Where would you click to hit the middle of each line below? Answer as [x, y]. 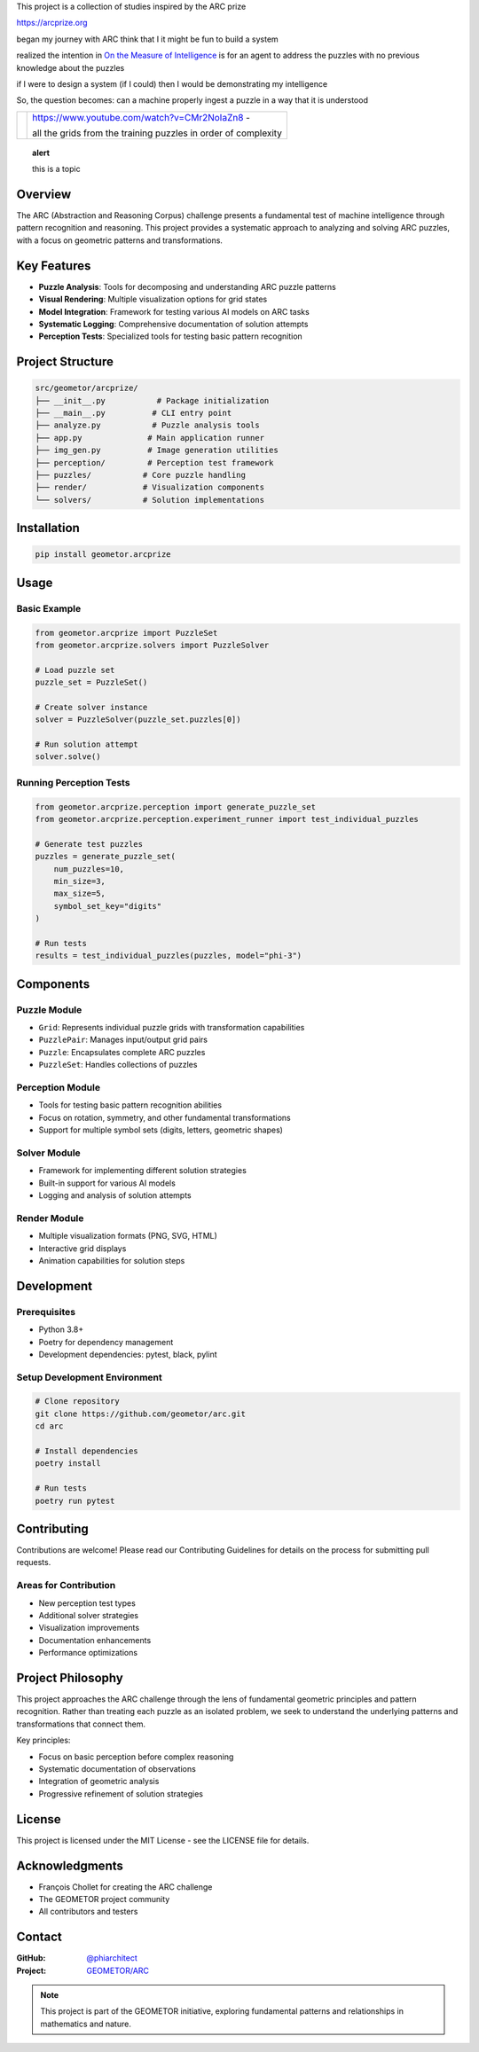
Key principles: [43, 1740]
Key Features [54, 266]
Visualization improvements [89, 1628]
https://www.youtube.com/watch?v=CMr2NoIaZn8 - [141, 117]
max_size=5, [80, 894]
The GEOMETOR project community [104, 1899]
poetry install [68, 1464]
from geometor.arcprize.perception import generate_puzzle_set [176, 807]
